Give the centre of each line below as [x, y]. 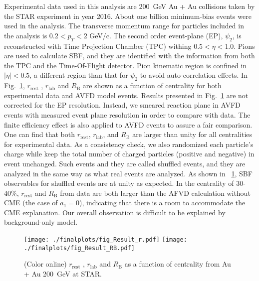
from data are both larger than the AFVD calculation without [155, 193]
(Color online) [45, 264]
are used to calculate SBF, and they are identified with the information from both [129, 56]
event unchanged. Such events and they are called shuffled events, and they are [125, 163]
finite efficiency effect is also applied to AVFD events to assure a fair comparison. [128, 124]
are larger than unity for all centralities [192, 134]
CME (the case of [31, 203]
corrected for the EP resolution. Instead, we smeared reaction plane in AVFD [122, 105]
